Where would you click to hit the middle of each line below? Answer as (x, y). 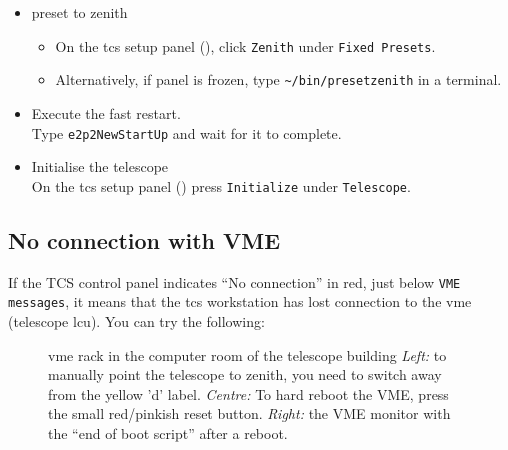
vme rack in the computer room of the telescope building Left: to (247, 354)
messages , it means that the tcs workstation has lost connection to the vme (240, 301)
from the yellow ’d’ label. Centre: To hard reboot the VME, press (248, 393)
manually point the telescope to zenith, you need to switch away (245, 374)
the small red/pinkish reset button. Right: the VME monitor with (249, 413)
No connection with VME (144, 239)
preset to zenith (79, 12)
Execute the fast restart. (106, 112)
